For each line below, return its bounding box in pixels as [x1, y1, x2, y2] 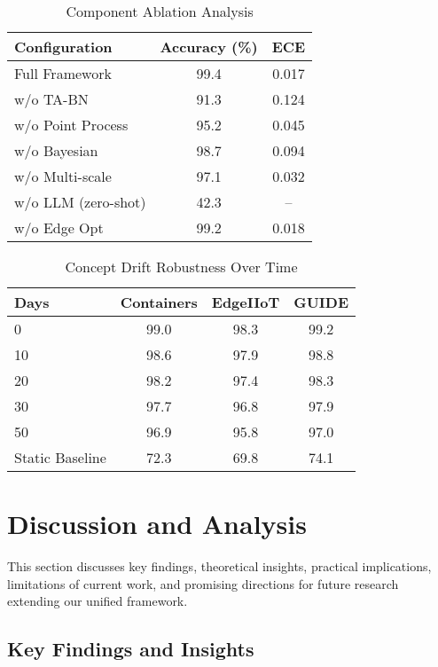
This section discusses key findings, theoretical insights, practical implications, [7, 557, 432, 576]
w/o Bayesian [14, 140, 98, 161]
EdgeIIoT [211, 292, 280, 312]
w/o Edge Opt [14, 217, 104, 238]
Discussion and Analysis [7, 506, 307, 542]
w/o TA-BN [14, 89, 89, 109]
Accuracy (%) [160, 36, 258, 57]
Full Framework [14, 63, 112, 83]
